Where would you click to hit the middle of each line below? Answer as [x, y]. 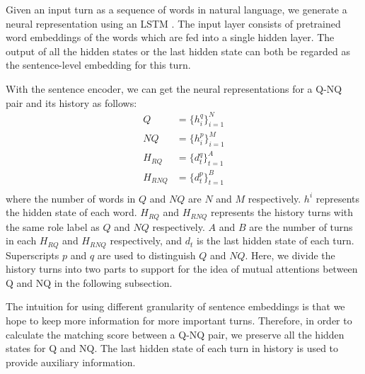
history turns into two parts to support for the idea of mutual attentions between [182, 269]
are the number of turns [301, 226]
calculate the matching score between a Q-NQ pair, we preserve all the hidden [175, 334]
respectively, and [146, 240]
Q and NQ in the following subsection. [89, 282]
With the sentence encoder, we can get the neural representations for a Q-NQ [174, 88]
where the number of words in [71, 198]
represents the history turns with [282, 212]
